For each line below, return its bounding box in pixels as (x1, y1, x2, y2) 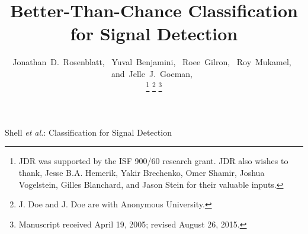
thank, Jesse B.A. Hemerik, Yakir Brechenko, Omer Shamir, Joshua (18, 166, 265, 178)
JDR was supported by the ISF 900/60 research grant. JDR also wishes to (18, 155, 288, 167)
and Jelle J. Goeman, (111, 67, 192, 79)
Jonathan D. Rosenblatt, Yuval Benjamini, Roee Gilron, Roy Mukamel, (12, 56, 291, 68)
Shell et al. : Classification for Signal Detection (5, 126, 172, 138)
